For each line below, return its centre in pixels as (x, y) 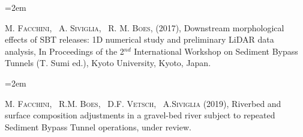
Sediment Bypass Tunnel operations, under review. (98, 126)
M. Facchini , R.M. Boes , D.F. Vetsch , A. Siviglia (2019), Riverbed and (143, 103)
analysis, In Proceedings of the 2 (64, 51)
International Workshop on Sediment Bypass (216, 51)
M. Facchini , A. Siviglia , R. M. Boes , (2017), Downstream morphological (145, 27)
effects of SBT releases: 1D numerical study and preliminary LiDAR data (139, 39)
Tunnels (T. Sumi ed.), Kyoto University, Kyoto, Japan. (108, 63)
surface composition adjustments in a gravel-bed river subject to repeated (140, 115)
